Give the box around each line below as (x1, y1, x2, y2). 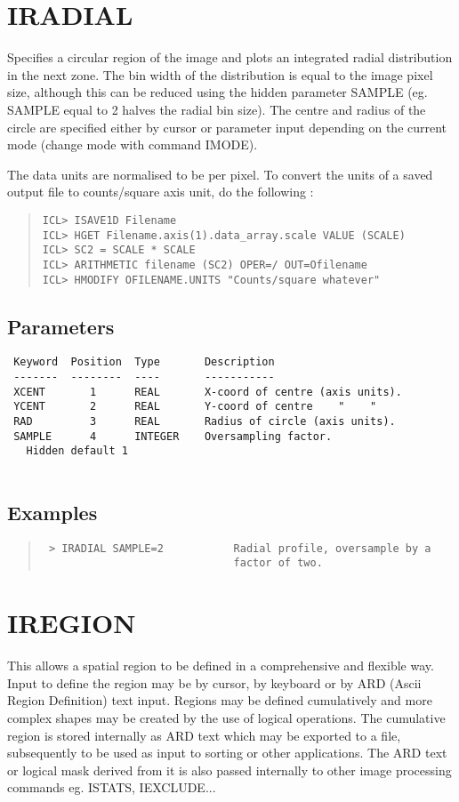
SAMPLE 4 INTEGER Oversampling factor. (13, 429, 333, 443)
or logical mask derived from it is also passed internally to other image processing (7, 760, 452, 779)
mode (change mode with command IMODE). (7, 135, 258, 154)
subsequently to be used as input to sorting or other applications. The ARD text (7, 743, 447, 762)
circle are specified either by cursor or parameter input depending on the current (7, 117, 447, 136)
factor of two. (233, 557, 323, 570)
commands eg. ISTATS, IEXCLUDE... (7, 778, 216, 797)
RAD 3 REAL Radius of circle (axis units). (13, 414, 396, 428)
